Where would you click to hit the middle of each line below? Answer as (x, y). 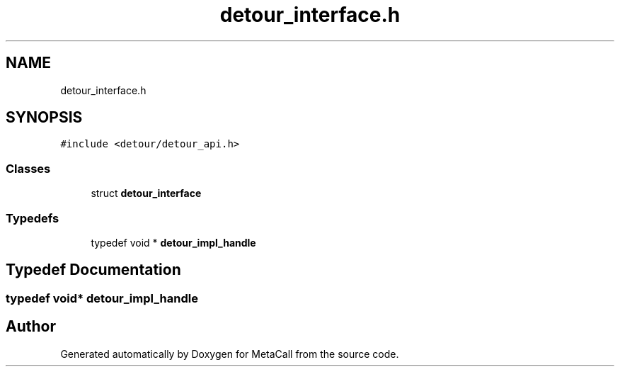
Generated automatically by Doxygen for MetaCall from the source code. (230, 354)
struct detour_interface (146, 193)
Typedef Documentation (93, 270)
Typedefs (33, 218)
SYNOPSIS (44, 118)
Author (31, 327)
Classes (28, 168)
